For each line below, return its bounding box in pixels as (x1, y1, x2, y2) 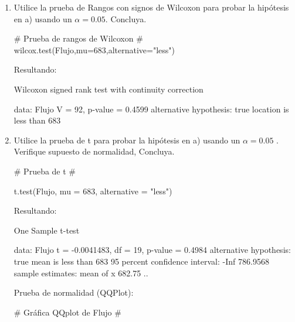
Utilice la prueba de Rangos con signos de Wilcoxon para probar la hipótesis (13, 1, 289, 13)
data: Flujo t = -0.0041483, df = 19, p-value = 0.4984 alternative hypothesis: (13, 244, 291, 256)
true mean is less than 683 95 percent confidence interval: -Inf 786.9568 (13, 255, 269, 267)
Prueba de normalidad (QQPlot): (13, 286, 134, 299)
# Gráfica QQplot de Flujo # (13, 306, 121, 318)
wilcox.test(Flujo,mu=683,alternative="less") (13, 43, 175, 56)
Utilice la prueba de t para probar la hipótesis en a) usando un (13, 133, 240, 146)
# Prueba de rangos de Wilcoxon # (13, 32, 143, 44)
